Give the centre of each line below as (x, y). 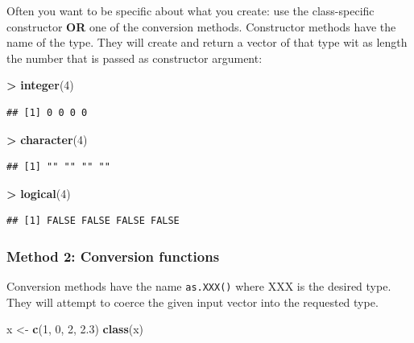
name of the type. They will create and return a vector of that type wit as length (207, 42)
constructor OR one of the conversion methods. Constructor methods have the (201, 26)
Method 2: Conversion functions (113, 256)
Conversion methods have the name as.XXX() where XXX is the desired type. (199, 286)
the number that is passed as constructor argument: (135, 58)
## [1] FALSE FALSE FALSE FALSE (93, 221)
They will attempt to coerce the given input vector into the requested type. (193, 302)
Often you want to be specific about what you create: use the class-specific (190, 10)
